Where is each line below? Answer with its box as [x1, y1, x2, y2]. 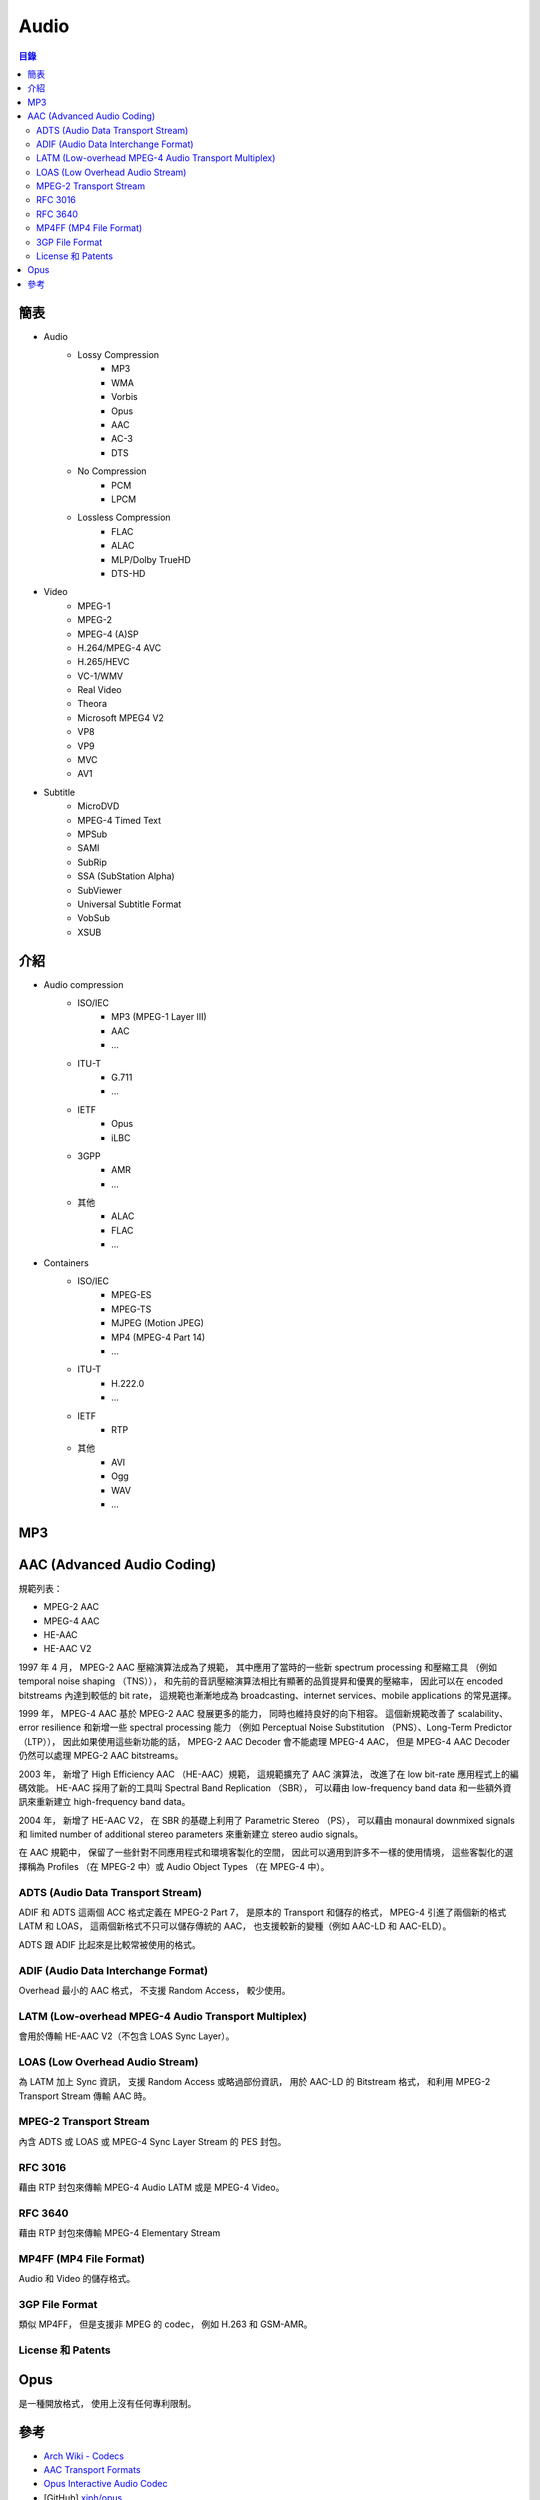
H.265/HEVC [77, 656, 130, 668]
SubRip [77, 856, 107, 868]
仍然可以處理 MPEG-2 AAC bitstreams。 [18, 1750, 184, 1762]
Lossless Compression [77, 511, 171, 524]
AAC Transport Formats [43, 2464, 141, 2476]
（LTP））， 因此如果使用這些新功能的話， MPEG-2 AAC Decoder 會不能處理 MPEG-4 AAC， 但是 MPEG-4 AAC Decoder [18, 1735, 510, 1747]
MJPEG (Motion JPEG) [111, 1317, 204, 1329]
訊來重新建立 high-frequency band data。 [18, 1796, 191, 1808]
